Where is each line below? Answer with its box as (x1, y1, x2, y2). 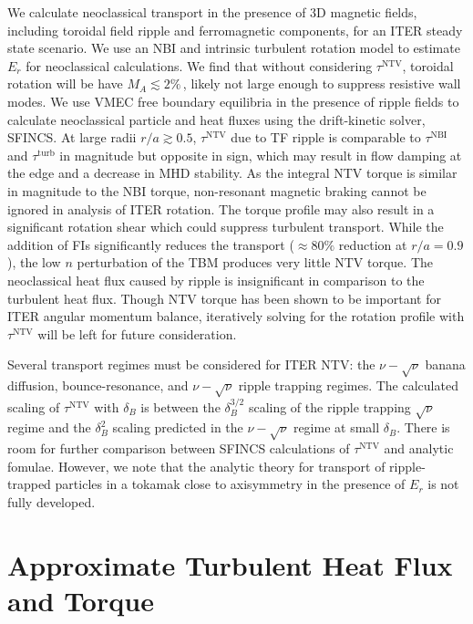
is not (427, 474, 459, 494)
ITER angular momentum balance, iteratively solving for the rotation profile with (7, 307, 465, 326)
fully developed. (7, 492, 96, 511)
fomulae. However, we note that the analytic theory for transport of (7, 456, 386, 475)
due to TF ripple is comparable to (231, 128, 421, 147)
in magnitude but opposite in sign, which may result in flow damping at (59, 145, 462, 164)
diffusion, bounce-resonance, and (7, 376, 189, 395)
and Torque (7, 581, 154, 619)
